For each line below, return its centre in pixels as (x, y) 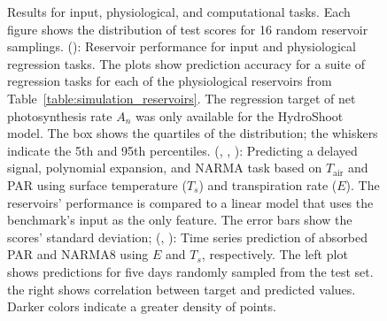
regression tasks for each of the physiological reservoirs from (170, 81)
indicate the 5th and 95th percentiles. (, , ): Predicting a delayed (182, 150)
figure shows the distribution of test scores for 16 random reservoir (188, 29)
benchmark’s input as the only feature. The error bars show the (180, 220)
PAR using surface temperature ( (97, 184)
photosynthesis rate (60, 115)
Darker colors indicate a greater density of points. (142, 306)
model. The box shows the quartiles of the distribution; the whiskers (193, 133)
